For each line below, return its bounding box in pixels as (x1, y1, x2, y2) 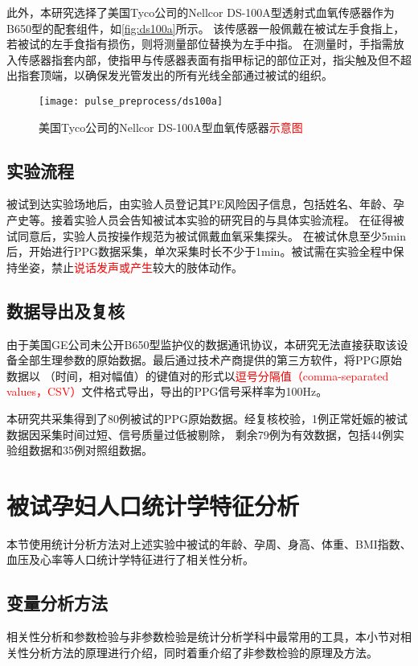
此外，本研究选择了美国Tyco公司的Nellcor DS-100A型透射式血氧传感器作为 (6, 4, 395, 20)
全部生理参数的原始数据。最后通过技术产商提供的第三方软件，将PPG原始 (17, 351, 403, 368)
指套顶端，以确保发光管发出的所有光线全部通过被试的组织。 (17, 67, 333, 84)
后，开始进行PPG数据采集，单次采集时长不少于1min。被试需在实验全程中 (6, 243, 393, 260)
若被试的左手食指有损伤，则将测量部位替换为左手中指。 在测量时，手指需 (6, 35, 393, 52)
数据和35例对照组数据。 (28, 442, 153, 458)
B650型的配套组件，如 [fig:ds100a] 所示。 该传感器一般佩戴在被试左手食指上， (6, 19, 405, 36)
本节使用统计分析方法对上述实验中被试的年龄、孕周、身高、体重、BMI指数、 (6, 535, 412, 552)
